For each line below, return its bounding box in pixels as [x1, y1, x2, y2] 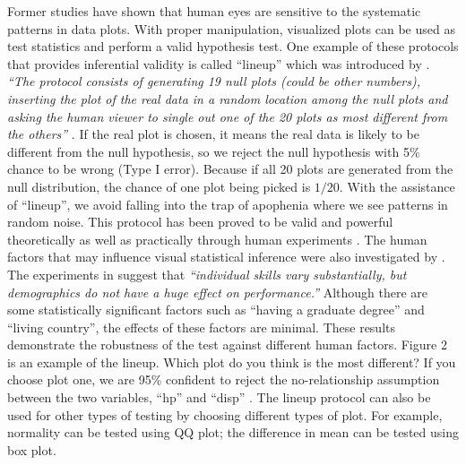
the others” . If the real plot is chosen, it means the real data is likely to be [7, 125, 419, 143]
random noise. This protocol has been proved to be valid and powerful [7, 212, 393, 231]
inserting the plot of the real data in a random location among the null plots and [7, 89, 448, 108]
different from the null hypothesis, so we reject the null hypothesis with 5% [7, 142, 420, 160]
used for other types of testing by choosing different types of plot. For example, [7, 405, 443, 424]
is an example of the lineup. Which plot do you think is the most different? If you [7, 352, 456, 371]
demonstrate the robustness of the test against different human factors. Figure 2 [7, 335, 447, 354]
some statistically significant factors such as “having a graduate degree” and [7, 300, 425, 319]
